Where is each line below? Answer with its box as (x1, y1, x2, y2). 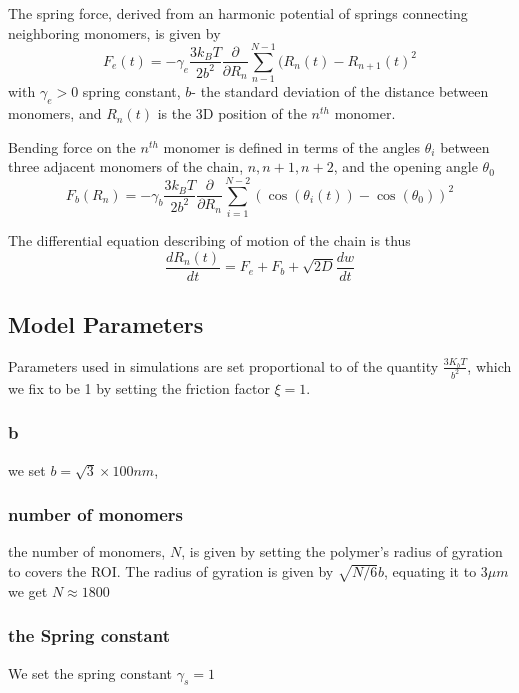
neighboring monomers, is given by (8, 22, 221, 43)
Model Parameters (8, 309, 204, 340)
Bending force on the (8, 136, 136, 157)
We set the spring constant (8, 662, 172, 683)
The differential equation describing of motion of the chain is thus (8, 230, 411, 251)
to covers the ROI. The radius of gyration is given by (8, 560, 334, 581)
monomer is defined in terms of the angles (163, 136, 421, 157)
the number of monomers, (8, 541, 166, 562)
